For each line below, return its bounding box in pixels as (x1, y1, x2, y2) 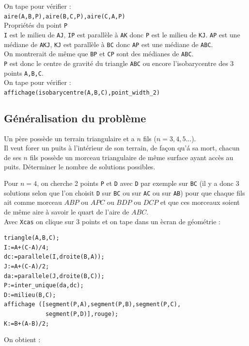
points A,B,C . (4, 67, 44, 78)
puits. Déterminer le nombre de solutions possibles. (4, 162, 156, 172)
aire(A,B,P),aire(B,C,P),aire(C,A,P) (4, 13, 125, 20)
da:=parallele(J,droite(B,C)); (4, 272, 105, 280)
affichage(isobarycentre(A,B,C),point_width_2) (4, 89, 160, 96)
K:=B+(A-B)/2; (4, 320, 49, 327)
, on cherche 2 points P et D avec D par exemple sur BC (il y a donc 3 (37, 178, 239, 188)
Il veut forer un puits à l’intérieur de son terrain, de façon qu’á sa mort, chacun (4, 143, 240, 153)
